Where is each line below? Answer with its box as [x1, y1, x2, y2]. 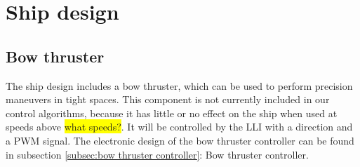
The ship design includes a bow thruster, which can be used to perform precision [6, 78, 353, 93]
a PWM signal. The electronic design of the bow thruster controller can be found [6, 133, 354, 147]
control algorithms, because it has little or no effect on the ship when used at [6, 105, 338, 120]
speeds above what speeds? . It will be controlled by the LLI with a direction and [6, 119, 353, 134]
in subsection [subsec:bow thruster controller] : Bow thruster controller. [6, 147, 309, 161]
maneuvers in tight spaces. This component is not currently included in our [6, 92, 330, 107]
